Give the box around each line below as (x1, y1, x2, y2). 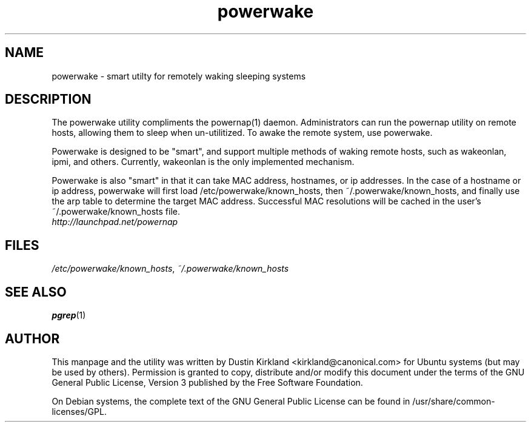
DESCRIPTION (5, 92, 92, 107)
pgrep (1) (52, 310, 86, 321)
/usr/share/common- (412, 395, 495, 406)
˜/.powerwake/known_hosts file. (52, 206, 181, 217)
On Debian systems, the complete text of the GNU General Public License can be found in (52, 395, 410, 406)
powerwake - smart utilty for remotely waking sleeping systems (52, 70, 306, 81)
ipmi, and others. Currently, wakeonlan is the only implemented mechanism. (52, 156, 355, 167)
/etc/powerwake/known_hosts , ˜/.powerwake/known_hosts (52, 263, 289, 274)
